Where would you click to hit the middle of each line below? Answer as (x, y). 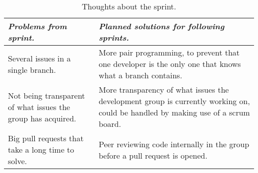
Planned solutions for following (161, 26)
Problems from (37, 26)
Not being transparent (47, 95)
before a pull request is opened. (153, 155)
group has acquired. (42, 118)
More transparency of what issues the (164, 89)
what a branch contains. (140, 75)
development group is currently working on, (174, 101)
